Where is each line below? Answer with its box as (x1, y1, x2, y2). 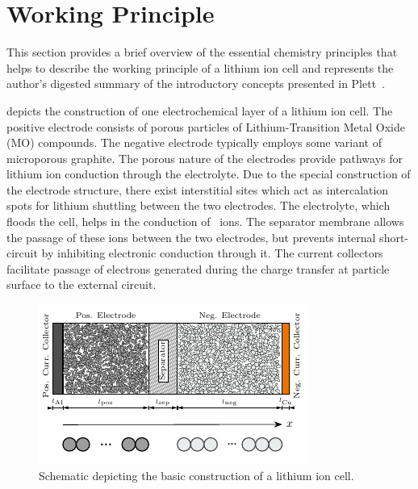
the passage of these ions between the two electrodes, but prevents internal (6, 228, 376, 245)
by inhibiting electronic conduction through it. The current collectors (41, 245, 383, 261)
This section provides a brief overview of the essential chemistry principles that (6, 44, 398, 61)
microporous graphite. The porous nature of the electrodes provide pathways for (6, 149, 403, 166)
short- (379, 228, 409, 245)
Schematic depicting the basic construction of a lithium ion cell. (39, 466, 354, 483)
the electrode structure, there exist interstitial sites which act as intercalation (6, 181, 389, 198)
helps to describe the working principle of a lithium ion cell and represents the (6, 59, 394, 76)
